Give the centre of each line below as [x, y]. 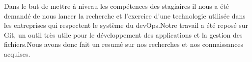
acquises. [17, 53]
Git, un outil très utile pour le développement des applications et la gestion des [123, 34]
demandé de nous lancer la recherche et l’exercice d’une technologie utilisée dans [125, 15]
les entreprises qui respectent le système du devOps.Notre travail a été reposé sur [126, 25]
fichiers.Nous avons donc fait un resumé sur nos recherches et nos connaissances [124, 44]
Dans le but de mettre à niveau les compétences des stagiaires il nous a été [117, 6]
